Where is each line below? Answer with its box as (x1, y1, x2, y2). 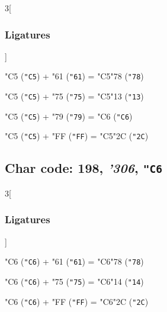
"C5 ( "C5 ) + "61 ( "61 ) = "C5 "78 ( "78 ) (5, 70, 144, 82)
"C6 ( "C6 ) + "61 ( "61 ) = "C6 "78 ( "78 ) (5, 255, 144, 268)
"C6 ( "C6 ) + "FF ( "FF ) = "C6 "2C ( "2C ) (5, 295, 149, 307)
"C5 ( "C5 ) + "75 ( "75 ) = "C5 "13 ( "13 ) (5, 90, 144, 102)
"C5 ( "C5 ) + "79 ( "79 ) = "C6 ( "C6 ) (5, 110, 133, 122)
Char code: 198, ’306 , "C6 (5, 159, 162, 177)
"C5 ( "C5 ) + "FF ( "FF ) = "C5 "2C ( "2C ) (5, 130, 149, 142)
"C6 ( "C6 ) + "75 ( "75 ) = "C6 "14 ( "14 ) (5, 275, 144, 287)
